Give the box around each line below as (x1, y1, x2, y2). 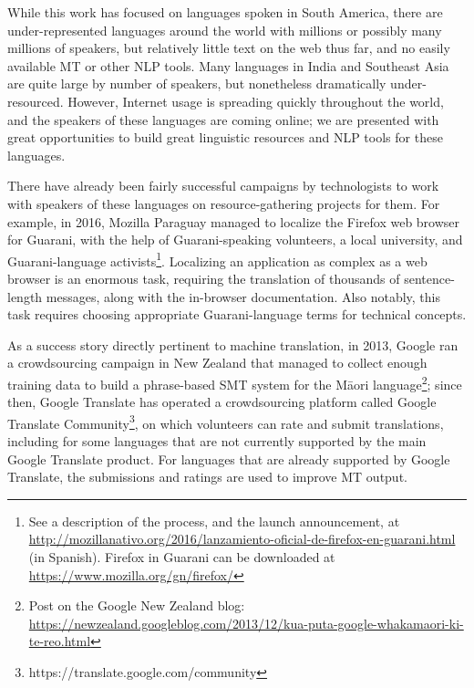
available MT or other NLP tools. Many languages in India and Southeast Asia (7, 56, 449, 75)
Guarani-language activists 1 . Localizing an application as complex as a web (7, 248, 428, 270)
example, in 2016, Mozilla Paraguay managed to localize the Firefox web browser (7, 212, 460, 231)
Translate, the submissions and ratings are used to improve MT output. (7, 467, 407, 486)
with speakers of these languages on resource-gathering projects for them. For (7, 193, 440, 213)
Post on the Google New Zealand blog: (28, 596, 245, 615)
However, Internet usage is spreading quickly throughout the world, (67, 91, 444, 110)
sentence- (404, 268, 455, 287)
